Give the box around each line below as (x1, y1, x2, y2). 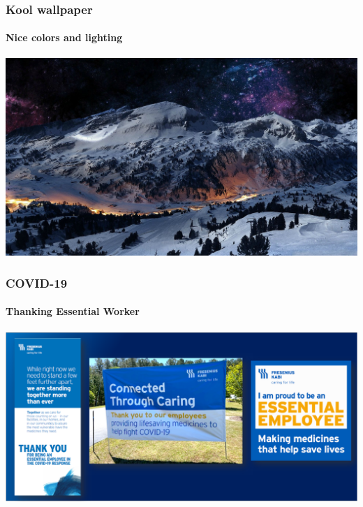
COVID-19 (6, 274, 68, 291)
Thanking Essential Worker (6, 304, 140, 318)
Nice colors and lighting (6, 30, 123, 45)
